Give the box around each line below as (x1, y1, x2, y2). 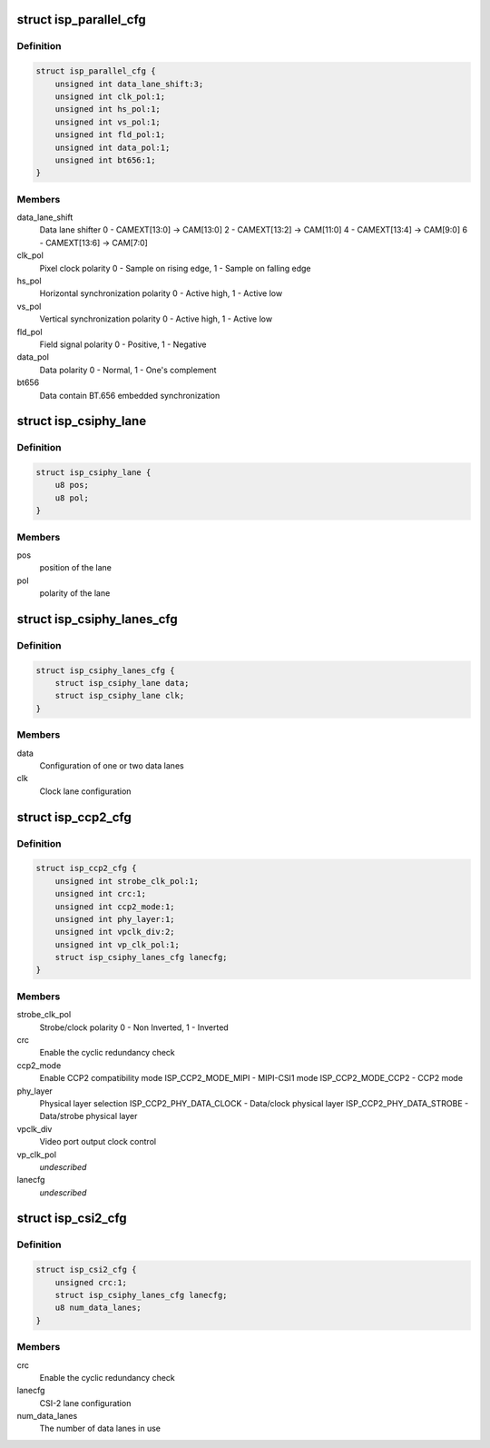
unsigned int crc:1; (54, 888, 147, 899)
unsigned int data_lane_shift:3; (54, 78, 204, 89)
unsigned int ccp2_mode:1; (54, 901, 176, 912)
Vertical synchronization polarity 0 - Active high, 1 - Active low (39, 313, 272, 324)
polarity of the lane (39, 588, 111, 599)
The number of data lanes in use (39, 1423, 162, 1434)
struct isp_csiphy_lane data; (54, 678, 190, 689)
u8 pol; (54, 492, 90, 503)
